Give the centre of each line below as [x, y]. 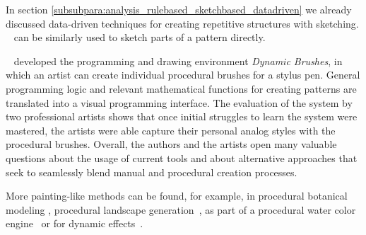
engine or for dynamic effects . [75, 223]
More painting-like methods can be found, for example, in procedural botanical [177, 196]
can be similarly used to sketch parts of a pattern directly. [140, 37]
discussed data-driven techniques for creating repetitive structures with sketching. [182, 23]
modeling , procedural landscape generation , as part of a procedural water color [181, 209]
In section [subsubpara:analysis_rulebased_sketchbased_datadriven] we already [179, 9]
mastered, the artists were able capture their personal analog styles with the [171, 130]
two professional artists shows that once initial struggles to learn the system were [182, 116]
